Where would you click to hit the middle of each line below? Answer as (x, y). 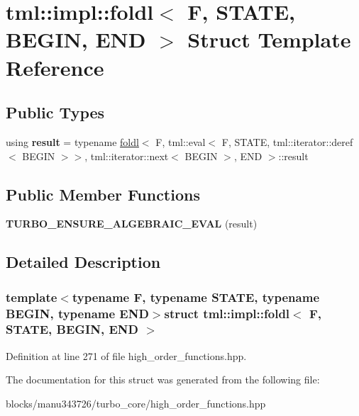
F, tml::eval (181, 141)
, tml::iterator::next (127, 156)
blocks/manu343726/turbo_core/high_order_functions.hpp (136, 403)
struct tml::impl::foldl (227, 313)
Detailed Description (83, 262)
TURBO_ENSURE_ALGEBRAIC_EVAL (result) (132, 224)
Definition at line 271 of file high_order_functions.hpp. (126, 355)
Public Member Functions (103, 194)
